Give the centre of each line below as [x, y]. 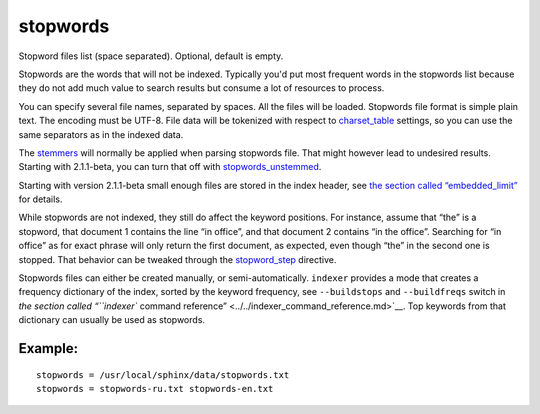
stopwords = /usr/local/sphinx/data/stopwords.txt [163, 374]
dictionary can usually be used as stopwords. [111, 320]
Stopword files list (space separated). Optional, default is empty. [151, 56]
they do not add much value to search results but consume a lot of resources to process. [201, 88]
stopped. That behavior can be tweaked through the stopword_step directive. [177, 259]
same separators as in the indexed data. [101, 134]
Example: [48, 348]
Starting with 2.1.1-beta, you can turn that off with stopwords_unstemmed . [170, 167]
